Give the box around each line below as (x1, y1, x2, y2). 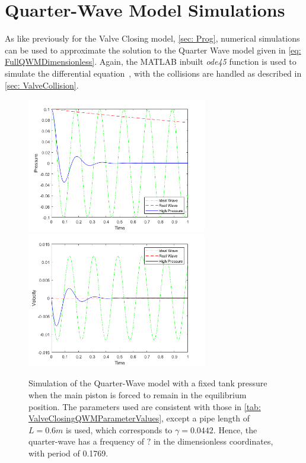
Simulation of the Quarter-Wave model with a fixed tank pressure (28, 377, 267, 389)
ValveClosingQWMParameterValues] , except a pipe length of (28, 412, 250, 424)
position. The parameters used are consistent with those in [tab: (28, 400, 261, 412)
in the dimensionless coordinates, (153, 435, 273, 448)
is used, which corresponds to (66, 423, 173, 436)
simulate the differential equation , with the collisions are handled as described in (5, 67, 302, 79)
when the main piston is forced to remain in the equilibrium (28, 389, 247, 401)
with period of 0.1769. (28, 447, 109, 459)
